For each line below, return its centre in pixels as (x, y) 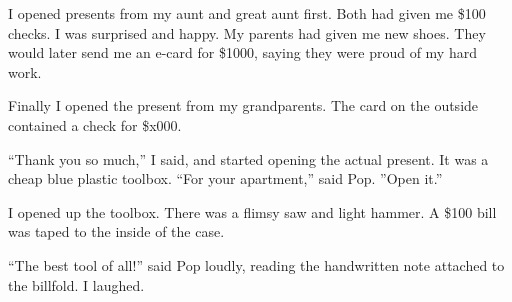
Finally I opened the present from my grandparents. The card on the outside (243, 105)
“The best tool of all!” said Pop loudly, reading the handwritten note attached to (256, 264)
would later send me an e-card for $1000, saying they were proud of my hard (242, 52)
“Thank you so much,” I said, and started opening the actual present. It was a (248, 158)
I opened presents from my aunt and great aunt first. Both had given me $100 (247, 13)
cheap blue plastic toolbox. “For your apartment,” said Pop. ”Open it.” (225, 178)
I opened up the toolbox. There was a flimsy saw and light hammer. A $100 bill (252, 211)
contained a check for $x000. (95, 124)
